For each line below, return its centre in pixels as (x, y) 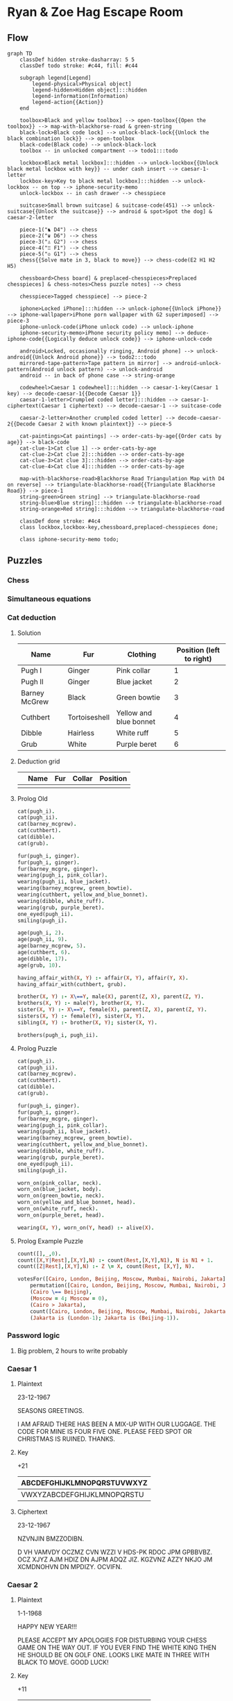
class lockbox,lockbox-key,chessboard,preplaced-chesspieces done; (119, 527)
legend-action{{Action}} (68, 102)
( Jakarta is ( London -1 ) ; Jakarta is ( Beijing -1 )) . (105, 1318)
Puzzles (25, 560)
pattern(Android (31, 369)
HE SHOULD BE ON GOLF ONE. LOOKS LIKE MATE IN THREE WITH (113, 1655)
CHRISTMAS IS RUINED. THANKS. (66, 1439)
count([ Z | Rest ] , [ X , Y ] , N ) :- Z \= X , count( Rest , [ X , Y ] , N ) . (106, 1267)
